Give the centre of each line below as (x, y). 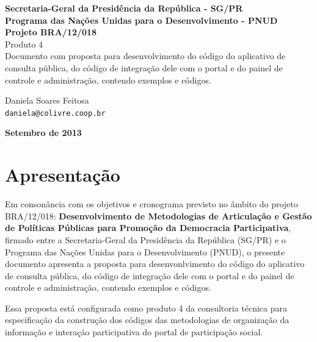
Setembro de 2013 (43, 133)
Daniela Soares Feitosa (47, 100)
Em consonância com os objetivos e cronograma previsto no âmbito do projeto (151, 204)
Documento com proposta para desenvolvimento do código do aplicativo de (145, 56)
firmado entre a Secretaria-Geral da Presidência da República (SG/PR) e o (145, 239)
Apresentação (63, 175)
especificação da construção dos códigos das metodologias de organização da (147, 320)
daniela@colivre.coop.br (55, 113)
